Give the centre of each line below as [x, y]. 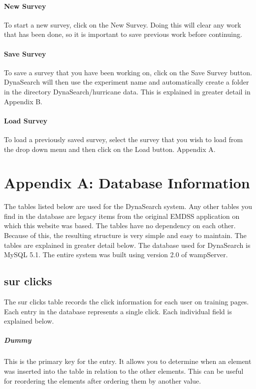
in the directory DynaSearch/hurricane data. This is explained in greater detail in [127, 91]
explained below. [29, 321]
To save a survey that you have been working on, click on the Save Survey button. [128, 72]
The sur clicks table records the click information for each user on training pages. [127, 302]
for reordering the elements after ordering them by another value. [103, 380]
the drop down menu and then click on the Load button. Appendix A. [110, 149]
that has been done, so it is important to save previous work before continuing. [123, 34]
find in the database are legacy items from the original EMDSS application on [122, 216]
